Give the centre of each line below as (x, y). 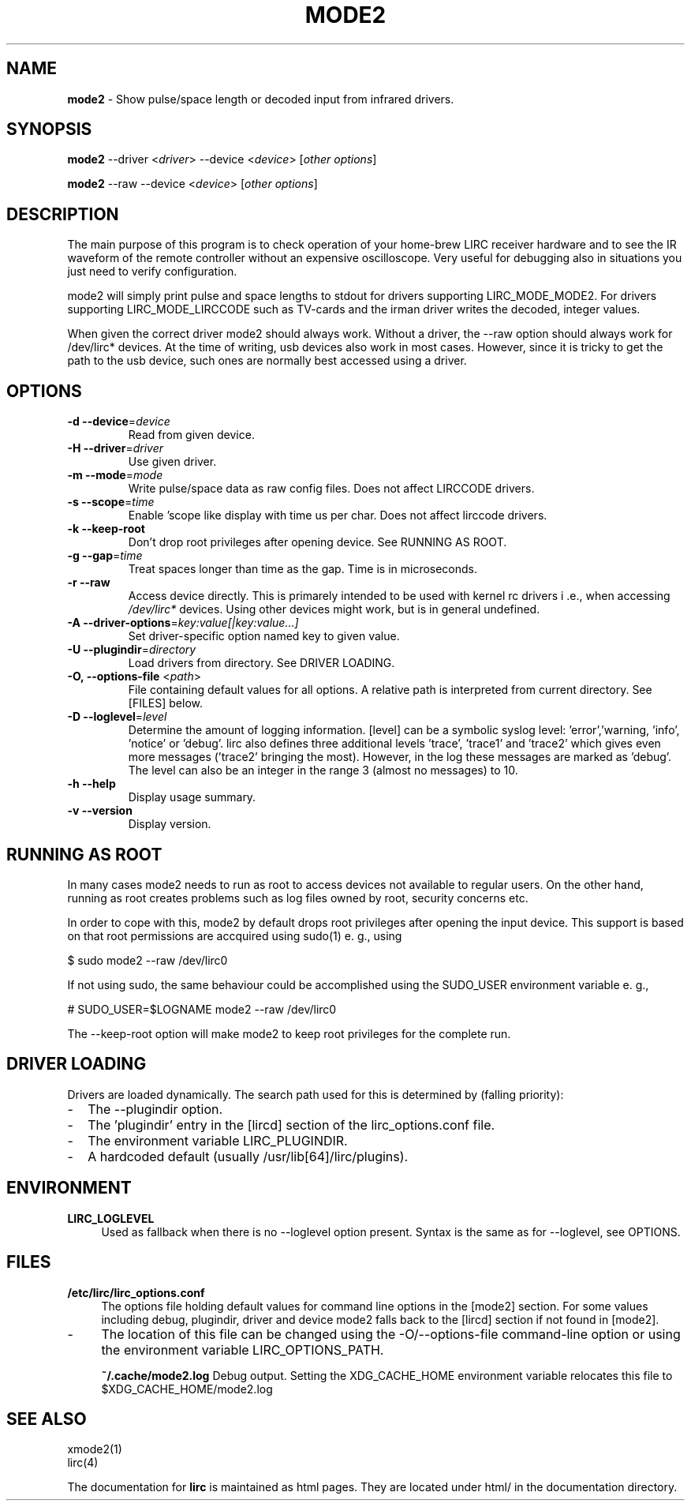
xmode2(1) (95, 1449)
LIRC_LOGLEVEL (111, 1218)
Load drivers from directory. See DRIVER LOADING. (261, 663)
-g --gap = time (105, 556)
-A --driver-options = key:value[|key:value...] (183, 623)
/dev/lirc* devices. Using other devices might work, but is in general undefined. (334, 609)
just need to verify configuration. (152, 272)
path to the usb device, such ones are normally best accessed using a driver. (267, 361)
